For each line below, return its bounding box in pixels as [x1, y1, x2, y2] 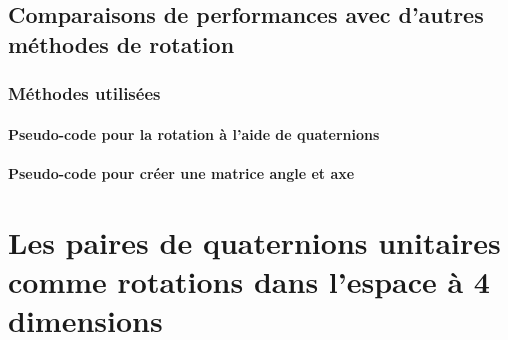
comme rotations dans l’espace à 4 [8, 260, 490, 301]
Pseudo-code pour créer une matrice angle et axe [8, 162, 355, 183]
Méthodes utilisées [8, 81, 161, 106]
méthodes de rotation [8, 28, 235, 59]
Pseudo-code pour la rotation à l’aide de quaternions [8, 123, 380, 144]
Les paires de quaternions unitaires [8, 221, 501, 262]
